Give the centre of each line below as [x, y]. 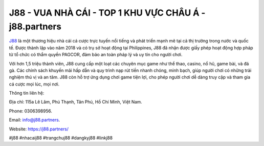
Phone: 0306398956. [31, 111]
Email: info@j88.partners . [34, 120]
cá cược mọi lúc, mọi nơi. [34, 84]
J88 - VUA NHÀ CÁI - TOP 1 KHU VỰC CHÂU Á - [107, 13]
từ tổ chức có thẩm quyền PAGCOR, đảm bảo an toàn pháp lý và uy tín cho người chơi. [96, 55]
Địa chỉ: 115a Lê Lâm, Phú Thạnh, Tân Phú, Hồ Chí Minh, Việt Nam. [76, 102]
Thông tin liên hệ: [27, 93]
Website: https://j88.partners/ [39, 129]
